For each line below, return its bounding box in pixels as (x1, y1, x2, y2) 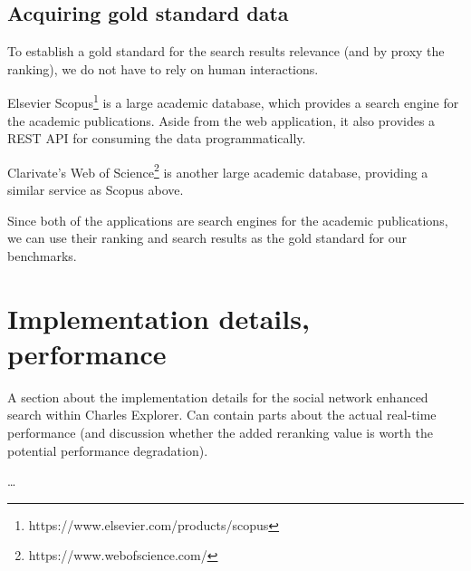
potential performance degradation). (7, 440, 208, 460)
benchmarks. (7, 246, 77, 265)
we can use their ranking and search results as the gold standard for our (7, 228, 407, 247)
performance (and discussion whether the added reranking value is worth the (7, 422, 433, 441)
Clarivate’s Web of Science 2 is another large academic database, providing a (7, 160, 428, 181)
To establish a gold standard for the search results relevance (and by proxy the (7, 42, 445, 61)
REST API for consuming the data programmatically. (7, 129, 306, 148)
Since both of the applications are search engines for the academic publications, (7, 210, 448, 229)
